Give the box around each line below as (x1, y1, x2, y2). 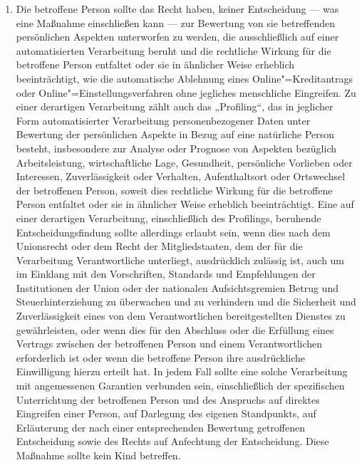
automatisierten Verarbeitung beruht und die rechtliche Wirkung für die (16, 43, 331, 58)
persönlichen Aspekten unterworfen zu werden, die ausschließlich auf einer (16, 29, 339, 44)
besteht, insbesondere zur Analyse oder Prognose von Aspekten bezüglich (16, 140, 336, 155)
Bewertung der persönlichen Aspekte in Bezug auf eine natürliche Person (16, 127, 335, 142)
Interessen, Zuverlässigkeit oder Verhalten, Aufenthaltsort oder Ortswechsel (16, 169, 346, 184)
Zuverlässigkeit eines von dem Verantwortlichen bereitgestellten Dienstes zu (16, 308, 346, 323)
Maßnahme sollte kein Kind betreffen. (16, 448, 181, 462)
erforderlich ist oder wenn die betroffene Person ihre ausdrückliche (16, 350, 305, 365)
